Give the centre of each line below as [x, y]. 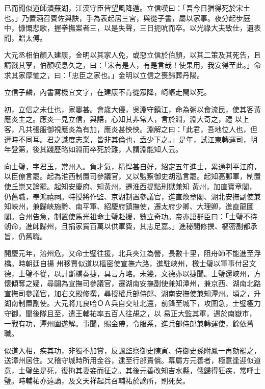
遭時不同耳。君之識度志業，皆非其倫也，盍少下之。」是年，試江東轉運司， [127, 139]
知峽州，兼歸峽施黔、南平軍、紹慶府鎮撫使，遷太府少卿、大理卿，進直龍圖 [129, 206]
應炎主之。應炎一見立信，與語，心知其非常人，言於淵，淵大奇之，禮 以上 [127, 119]
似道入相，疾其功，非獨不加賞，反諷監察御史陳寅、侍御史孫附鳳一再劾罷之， [132, 350]
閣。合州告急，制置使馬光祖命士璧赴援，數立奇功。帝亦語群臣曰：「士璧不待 [131, 216]
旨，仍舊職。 [25, 236]
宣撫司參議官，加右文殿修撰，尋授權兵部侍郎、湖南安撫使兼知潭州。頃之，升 [132, 293]
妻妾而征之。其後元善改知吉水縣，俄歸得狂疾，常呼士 [171, 370]
